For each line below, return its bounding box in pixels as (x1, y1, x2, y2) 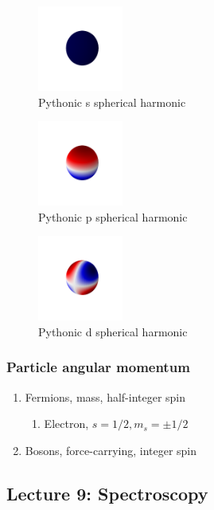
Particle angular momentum (6, 357, 190, 377)
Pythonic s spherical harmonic (38, 93, 186, 110)
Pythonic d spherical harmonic (38, 323, 188, 339)
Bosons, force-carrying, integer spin (25, 441, 197, 458)
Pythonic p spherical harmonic (38, 208, 188, 225)
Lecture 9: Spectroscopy (6, 481, 208, 505)
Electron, (44, 415, 89, 432)
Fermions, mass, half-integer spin (25, 388, 186, 405)
